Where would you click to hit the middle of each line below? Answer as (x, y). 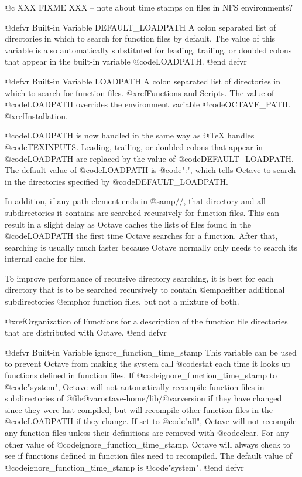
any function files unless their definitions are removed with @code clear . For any (147, 432)
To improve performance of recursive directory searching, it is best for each (139, 278)
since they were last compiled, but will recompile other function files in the (139, 409)
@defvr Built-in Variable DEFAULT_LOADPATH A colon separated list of (140, 27)
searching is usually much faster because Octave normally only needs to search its (151, 247)
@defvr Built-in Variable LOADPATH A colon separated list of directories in (143, 81)
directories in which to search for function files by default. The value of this (140, 38)
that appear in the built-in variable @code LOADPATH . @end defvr (126, 61)
